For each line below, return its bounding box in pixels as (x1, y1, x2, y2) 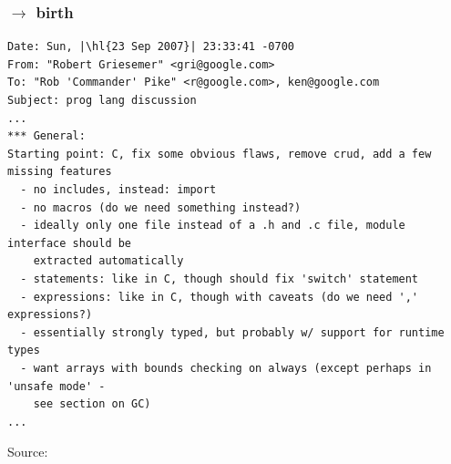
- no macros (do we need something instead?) (20, 201, 302, 214)
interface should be (7, 236, 132, 250)
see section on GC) (33, 397, 151, 411)
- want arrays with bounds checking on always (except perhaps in (20, 361, 432, 375)
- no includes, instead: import (20, 182, 217, 196)
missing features (7, 165, 112, 179)
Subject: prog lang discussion (7, 94, 197, 107)
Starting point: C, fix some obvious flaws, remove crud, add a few (7, 147, 432, 160)
